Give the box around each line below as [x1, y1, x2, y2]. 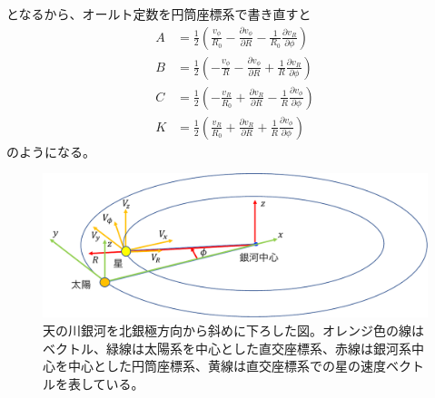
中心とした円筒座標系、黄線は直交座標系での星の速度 [67, 356, 386, 375]
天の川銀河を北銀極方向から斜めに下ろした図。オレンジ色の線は [43, 320, 424, 339]
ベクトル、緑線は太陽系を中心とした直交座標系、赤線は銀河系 [43, 338, 411, 357]
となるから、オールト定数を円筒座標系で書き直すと [6, 5, 311, 23]
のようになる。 [6, 141, 95, 160]
